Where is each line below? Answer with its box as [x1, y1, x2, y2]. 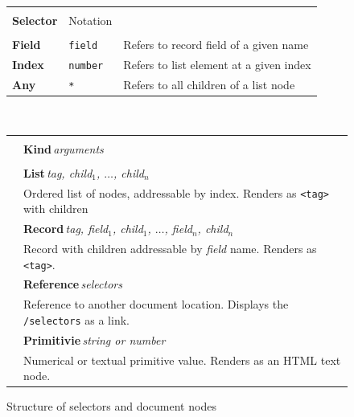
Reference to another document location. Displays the [23, 296, 289, 313]
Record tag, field [23, 220, 109, 237]
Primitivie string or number [23, 331, 166, 348]
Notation [68, 12, 113, 28]
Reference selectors [23, 276, 122, 292]
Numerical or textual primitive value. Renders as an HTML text [23, 351, 341, 368]
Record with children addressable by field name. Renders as [23, 239, 317, 256]
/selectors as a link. [23, 311, 130, 328]
